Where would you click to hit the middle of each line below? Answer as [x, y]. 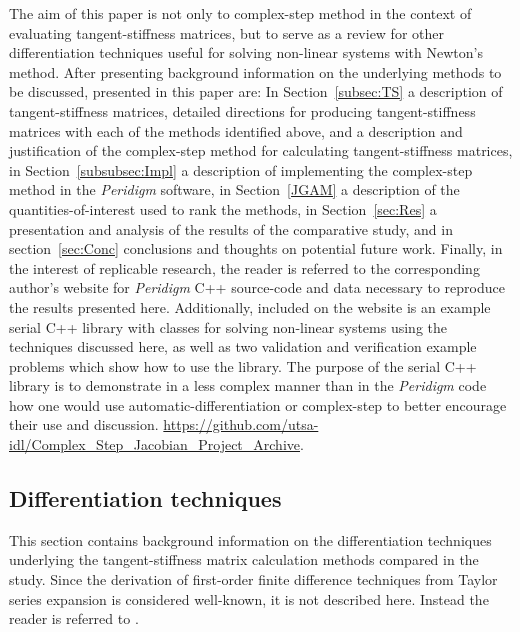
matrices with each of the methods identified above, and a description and [236, 130]
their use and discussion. [84, 424]
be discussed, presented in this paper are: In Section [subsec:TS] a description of [256, 91]
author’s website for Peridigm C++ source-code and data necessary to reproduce [257, 287]
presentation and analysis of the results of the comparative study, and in [231, 228]
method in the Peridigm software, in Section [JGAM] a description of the [234, 189]
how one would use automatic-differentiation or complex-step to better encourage [258, 404]
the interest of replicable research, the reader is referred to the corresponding [244, 267]
